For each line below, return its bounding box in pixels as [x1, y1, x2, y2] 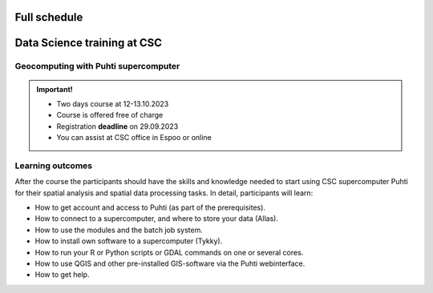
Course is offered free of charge [56, 110, 164, 120]
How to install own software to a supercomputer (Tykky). [34, 236, 223, 246]
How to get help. [34, 270, 90, 279]
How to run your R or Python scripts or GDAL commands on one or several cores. [34, 247, 304, 257]
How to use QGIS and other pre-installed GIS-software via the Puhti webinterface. [34, 259, 306, 268]
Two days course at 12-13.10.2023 [56, 98, 169, 108]
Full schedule [14, 10, 83, 24]
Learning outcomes [14, 160, 92, 171]
